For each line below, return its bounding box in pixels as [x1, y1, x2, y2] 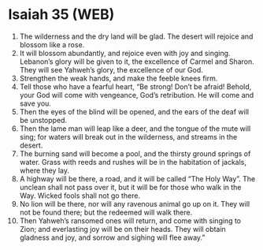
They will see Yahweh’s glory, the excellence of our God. [19, 65, 203, 74]
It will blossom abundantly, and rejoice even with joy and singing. [19, 48, 231, 58]
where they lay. [19, 166, 69, 175]
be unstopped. [19, 115, 68, 125]
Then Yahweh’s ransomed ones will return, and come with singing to [19, 215, 242, 226]
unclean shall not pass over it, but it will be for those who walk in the [19, 182, 242, 192]
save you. [19, 99, 51, 108]
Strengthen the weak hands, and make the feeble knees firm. [19, 73, 218, 83]
